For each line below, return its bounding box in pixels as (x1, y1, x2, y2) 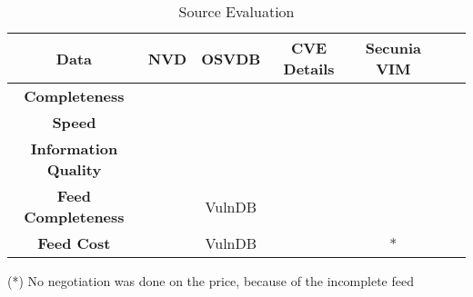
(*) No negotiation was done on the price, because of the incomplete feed (7, 272, 414, 290)
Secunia (365, 37, 422, 58)
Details (283, 58, 335, 79)
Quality (46, 159, 102, 180)
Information (30, 138, 118, 159)
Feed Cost (37, 233, 111, 253)
